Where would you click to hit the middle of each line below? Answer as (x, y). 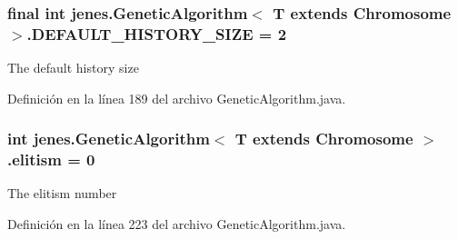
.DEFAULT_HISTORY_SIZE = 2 (157, 33)
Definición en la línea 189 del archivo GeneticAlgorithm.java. (177, 98)
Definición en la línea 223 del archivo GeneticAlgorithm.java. (177, 224)
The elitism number (62, 193)
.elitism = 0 (51, 159)
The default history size (73, 68)
